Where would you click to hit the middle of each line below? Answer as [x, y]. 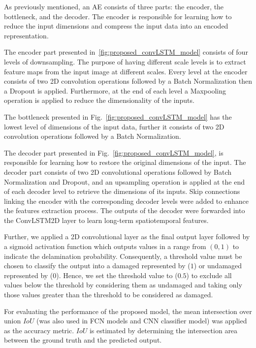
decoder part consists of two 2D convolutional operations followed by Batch [118, 172]
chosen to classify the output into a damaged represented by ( [97, 266]
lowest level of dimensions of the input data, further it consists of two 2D [114, 126]
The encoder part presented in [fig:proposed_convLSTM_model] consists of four [126, 52]
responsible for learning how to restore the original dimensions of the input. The [125, 162]
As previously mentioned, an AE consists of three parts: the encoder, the [114, 6]
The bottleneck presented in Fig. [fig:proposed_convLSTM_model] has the [118, 116]
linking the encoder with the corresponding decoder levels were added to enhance [126, 201]
